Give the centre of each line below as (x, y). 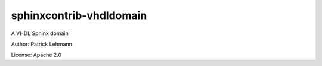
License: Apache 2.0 (36, 55)
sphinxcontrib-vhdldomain (79, 15)
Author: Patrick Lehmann (42, 44)
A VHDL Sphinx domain (40, 33)
